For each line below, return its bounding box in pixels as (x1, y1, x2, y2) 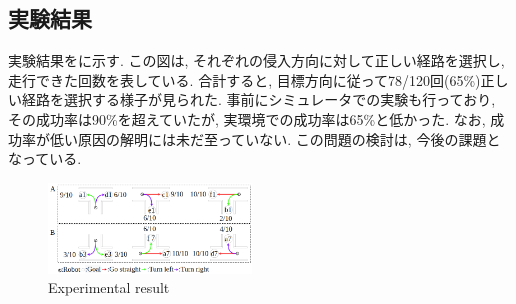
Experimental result (48, 277, 170, 298)
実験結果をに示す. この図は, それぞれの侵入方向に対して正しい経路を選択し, (8, 50, 505, 71)
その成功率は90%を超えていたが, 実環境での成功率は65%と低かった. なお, (8, 108, 486, 129)
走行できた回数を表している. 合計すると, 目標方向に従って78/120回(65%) (8, 69, 481, 90)
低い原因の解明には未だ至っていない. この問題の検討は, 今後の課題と (49, 128, 501, 149)
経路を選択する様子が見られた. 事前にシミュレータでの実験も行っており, (21, 89, 496, 110)
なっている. (8, 148, 82, 169)
